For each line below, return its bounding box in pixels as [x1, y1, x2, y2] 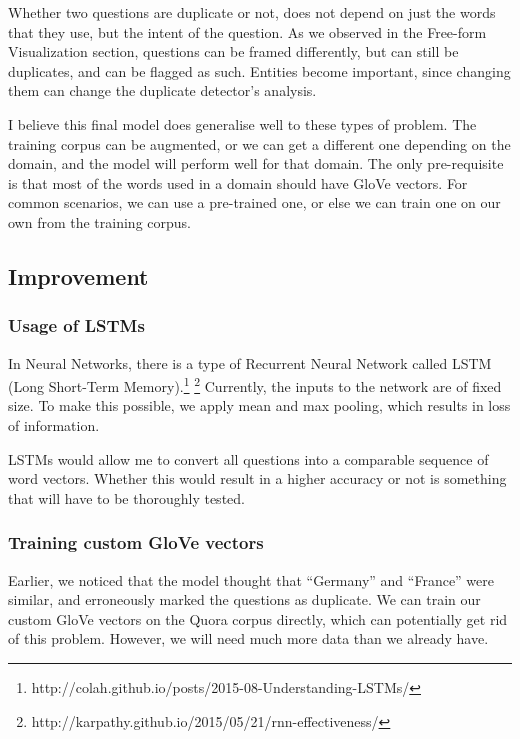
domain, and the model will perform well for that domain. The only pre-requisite [8, 153, 504, 174]
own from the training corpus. [8, 211, 191, 232]
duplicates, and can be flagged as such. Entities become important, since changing [8, 60, 511, 81]
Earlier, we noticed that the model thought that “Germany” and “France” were [8, 569, 495, 590]
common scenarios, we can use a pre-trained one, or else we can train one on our [8, 192, 501, 213]
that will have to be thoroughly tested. [8, 487, 245, 508]
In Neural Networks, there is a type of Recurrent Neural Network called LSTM [8, 352, 492, 373]
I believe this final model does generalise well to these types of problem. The [8, 113, 477, 134]
